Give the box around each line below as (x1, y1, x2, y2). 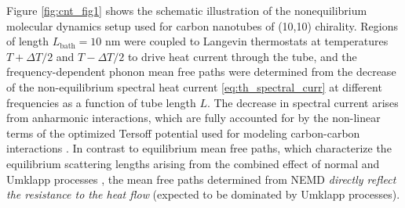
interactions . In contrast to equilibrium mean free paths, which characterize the (6, 140, 392, 156)
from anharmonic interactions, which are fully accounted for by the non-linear (6, 109, 381, 126)
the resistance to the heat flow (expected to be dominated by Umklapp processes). (6, 186, 400, 203)
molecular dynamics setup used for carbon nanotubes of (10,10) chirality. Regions (6, 17, 398, 34)
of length (6, 33, 49, 49)
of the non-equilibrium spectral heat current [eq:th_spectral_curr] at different (6, 78, 382, 95)
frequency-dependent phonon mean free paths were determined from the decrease (6, 63, 396, 80)
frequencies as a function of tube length (6, 94, 196, 110)
